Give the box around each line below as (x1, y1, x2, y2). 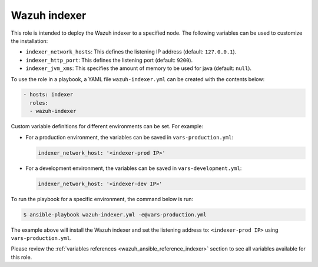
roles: (29, 99, 49, 106)
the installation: (11, 37, 48, 44)
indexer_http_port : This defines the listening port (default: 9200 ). (25, 56, 193, 64)
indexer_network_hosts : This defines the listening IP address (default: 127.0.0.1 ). (25, 48, 237, 55)
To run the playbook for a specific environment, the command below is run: (11, 195, 194, 202)
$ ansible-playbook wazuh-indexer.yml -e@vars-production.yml (23, 211, 207, 218)
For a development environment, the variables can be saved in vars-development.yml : (25, 165, 242, 172)
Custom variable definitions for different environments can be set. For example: (11, 123, 203, 130)
